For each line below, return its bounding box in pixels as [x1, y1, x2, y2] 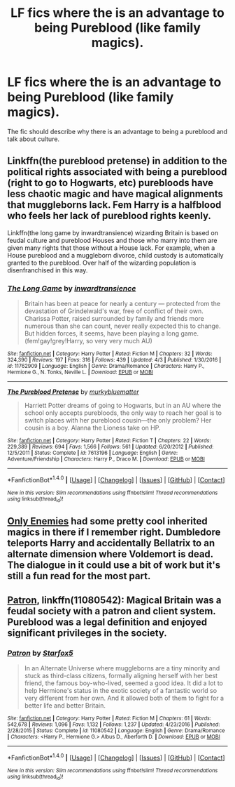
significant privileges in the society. [7, 627, 167, 639]
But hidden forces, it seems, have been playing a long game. [24, 329, 199, 338]
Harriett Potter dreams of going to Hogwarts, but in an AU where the [24, 402, 222, 410]
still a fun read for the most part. [7, 570, 151, 582]
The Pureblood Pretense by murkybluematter [7, 388, 140, 396]
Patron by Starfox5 [7, 648, 73, 658]
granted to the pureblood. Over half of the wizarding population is [7, 258, 197, 267]
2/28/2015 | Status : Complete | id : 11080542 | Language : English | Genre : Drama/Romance [7, 727, 225, 734]
